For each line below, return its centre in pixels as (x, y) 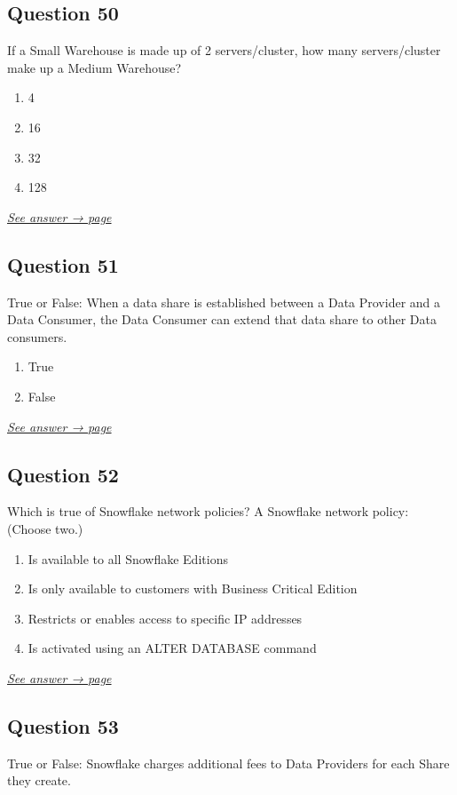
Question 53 (63, 725)
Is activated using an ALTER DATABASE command (172, 648)
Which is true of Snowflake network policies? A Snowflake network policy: (208, 511)
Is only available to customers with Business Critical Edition (193, 588)
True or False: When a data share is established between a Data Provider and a (224, 302)
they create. (39, 780)
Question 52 (63, 474)
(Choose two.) (45, 528)
